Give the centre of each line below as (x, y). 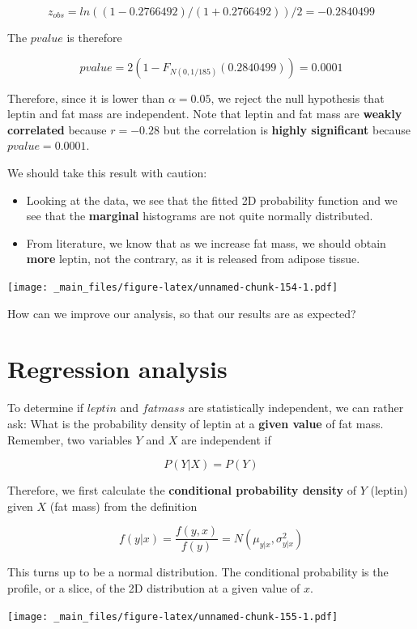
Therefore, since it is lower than (86, 98)
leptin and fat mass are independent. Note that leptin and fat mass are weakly (205, 114)
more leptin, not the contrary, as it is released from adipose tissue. (193, 259)
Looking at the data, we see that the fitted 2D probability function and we (212, 200)
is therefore (94, 37)
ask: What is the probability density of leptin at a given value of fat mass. (196, 423)
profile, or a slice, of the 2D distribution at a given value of (154, 587)
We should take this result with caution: (107, 172)
